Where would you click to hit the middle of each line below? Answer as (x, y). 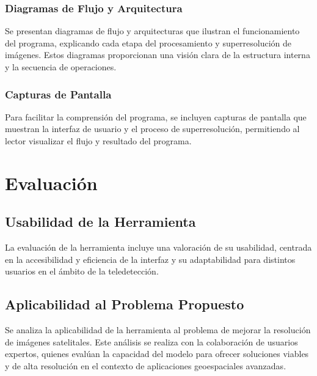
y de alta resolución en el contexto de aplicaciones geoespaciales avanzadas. (146, 365)
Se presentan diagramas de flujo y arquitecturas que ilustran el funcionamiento (152, 31)
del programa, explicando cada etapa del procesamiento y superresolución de (148, 42)
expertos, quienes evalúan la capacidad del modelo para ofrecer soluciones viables (157, 354)
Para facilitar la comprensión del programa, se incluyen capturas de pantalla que (156, 116)
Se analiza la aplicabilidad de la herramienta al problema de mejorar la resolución (158, 330)
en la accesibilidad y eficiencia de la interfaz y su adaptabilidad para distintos (150, 259)
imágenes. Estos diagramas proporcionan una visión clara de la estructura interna (158, 55)
